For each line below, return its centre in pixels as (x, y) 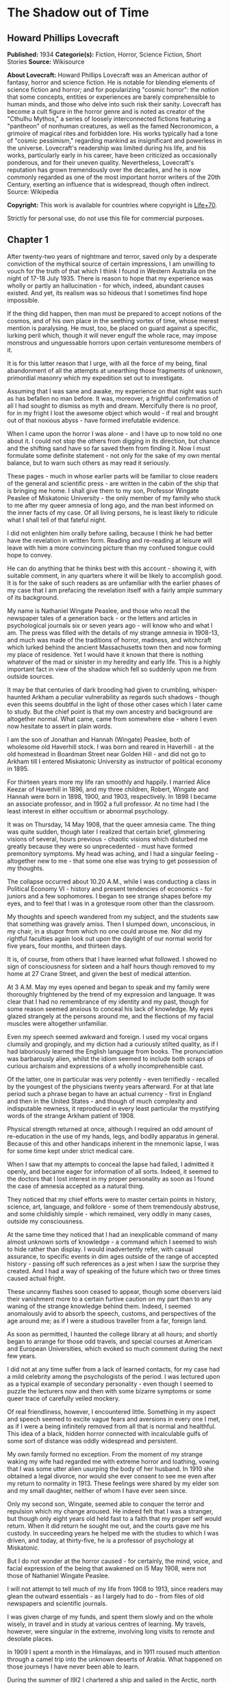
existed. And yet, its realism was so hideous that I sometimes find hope (107, 292)
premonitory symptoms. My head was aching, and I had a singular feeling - (113, 853)
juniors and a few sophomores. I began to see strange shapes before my (110, 896)
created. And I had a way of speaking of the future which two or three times (114, 1270)
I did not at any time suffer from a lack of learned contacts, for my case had (114, 1369)
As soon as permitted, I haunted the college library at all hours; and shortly (112, 1334)
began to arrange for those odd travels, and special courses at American (110, 1341)
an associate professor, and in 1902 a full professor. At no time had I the (108, 804)
